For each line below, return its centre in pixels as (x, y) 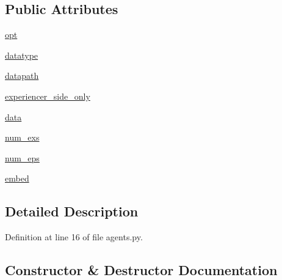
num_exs (22, 137)
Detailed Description (72, 211)
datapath (22, 76)
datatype (22, 55)
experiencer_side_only (48, 96)
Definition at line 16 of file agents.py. (74, 237)
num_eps (22, 157)
